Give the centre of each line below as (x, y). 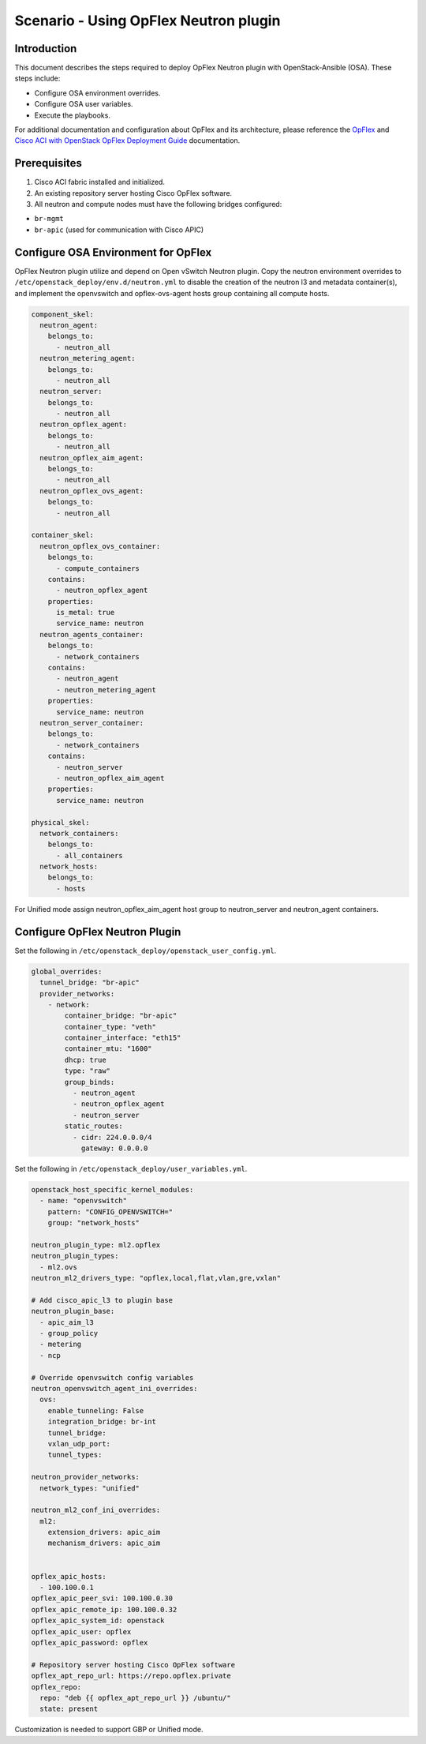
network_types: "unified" (90, 1488)
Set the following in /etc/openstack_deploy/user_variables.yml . (131, 1168)
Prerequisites (48, 163)
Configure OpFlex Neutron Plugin (98, 932)
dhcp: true (85, 1060)
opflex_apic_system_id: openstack (98, 1621)
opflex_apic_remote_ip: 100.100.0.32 (104, 1609)
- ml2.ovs (59, 1267)
